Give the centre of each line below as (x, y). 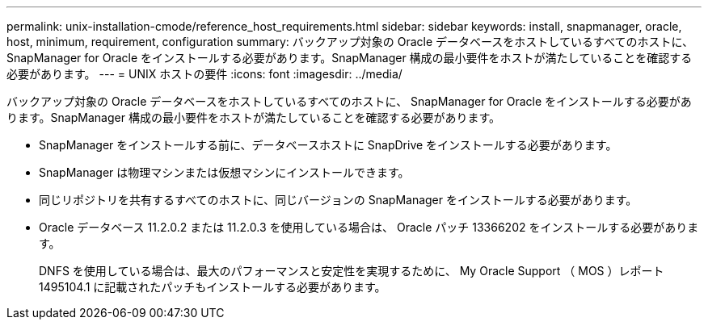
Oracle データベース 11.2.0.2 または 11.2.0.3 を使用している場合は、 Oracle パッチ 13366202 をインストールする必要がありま (369, 227)
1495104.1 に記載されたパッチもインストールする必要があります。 (213, 287)
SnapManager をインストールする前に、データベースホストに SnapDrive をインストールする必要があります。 (328, 145)
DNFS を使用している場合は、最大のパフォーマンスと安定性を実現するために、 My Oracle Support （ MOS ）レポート (352, 271)
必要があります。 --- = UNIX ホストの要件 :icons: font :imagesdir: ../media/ (204, 74)
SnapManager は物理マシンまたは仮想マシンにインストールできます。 (224, 172)
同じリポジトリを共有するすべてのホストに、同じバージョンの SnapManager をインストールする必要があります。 (338, 200)
